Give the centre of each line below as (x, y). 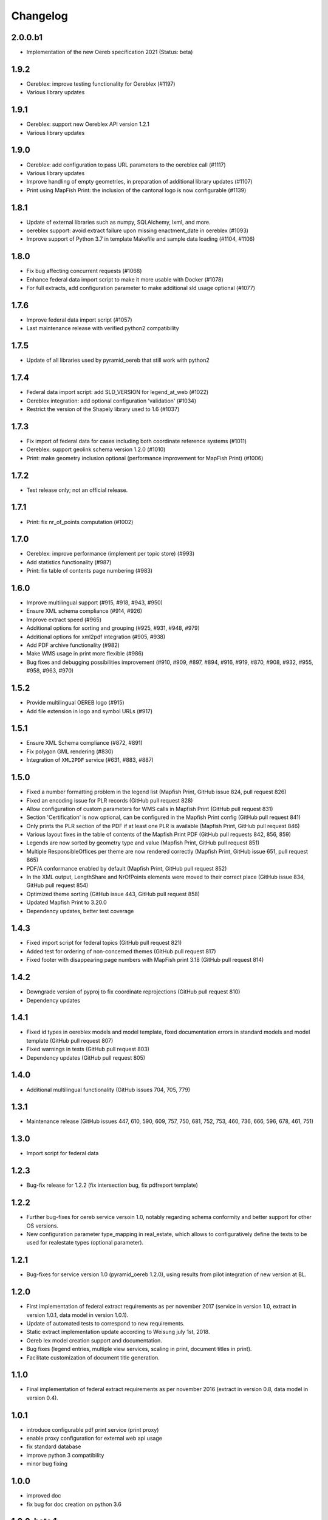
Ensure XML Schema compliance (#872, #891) (84, 743)
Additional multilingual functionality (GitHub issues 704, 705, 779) (108, 1090)
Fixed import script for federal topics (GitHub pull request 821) (104, 943)
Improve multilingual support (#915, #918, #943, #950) (95, 603)
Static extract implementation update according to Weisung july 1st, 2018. (118, 1332)
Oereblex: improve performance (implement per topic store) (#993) (111, 554)
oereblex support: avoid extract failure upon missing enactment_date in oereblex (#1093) (138, 230)
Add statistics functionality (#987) (69, 562)
